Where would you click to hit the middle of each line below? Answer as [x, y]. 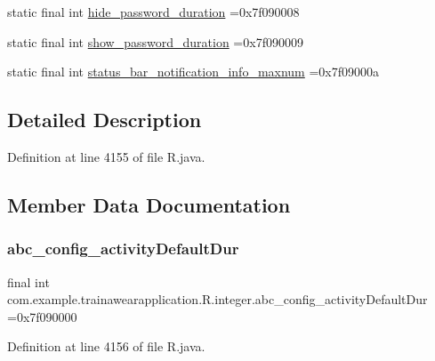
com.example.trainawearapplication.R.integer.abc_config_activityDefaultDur [217, 299]
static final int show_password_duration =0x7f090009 [155, 41]
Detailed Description [105, 120]
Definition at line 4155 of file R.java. [106, 156]
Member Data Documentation [149, 204]
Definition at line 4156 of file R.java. [106, 346]
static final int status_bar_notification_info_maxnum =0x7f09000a [193, 72]
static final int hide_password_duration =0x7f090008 [153, 12]
